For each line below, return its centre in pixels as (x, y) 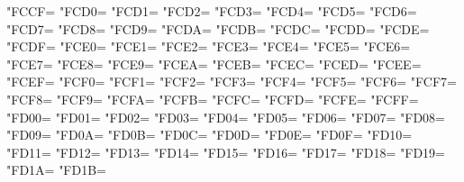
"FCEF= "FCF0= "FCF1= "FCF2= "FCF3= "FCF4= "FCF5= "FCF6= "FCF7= (232, 82)
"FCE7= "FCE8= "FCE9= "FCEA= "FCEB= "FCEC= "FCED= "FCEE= (214, 64)
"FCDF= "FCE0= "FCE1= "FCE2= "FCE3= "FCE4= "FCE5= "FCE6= (209, 46)
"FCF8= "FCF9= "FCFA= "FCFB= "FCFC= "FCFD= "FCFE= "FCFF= (213, 99)
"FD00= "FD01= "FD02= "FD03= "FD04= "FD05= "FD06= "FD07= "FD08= (226, 117)
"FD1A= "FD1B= (57, 170)
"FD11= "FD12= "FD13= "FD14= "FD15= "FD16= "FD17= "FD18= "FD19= (226, 152)
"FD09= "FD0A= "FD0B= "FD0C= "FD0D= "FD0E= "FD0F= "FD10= (209, 135)
